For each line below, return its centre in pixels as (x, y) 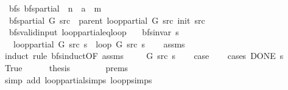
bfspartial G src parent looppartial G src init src (107, 20)
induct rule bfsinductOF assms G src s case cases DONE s (144, 56)
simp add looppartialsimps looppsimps (78, 79)
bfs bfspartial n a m (55, 8)
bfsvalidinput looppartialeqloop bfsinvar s (94, 32)
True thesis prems (66, 67)
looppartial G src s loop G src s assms (99, 43)
